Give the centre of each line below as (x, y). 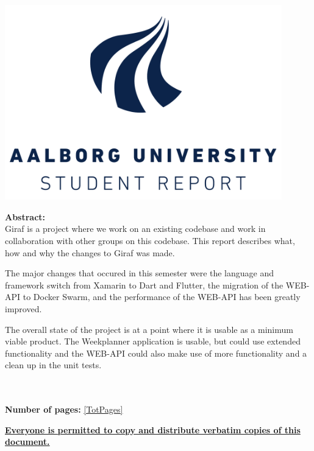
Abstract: (25, 216)
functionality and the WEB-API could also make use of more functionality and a (156, 353)
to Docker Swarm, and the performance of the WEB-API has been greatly (162, 297)
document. (27, 442)
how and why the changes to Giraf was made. (90, 252)
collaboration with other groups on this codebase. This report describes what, (150, 241)
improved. (23, 309)
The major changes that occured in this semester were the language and (140, 273)
